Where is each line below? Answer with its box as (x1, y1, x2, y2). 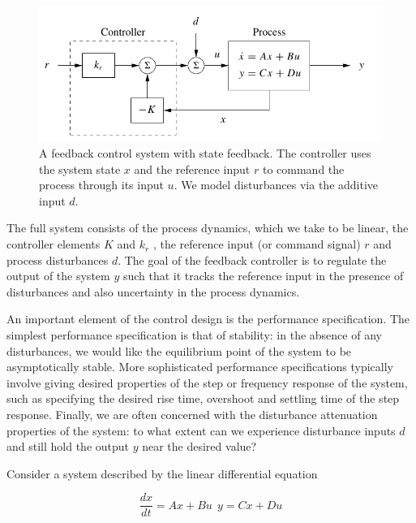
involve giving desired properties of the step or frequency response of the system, (6, 374, 408, 391)
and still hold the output (6, 438, 130, 455)
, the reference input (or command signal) (152, 236, 361, 253)
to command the (262, 160, 345, 177)
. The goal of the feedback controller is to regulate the (118, 251, 387, 268)
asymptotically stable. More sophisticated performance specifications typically (6, 358, 393, 375)
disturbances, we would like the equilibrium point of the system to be (6, 342, 352, 359)
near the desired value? (142, 438, 257, 455)
